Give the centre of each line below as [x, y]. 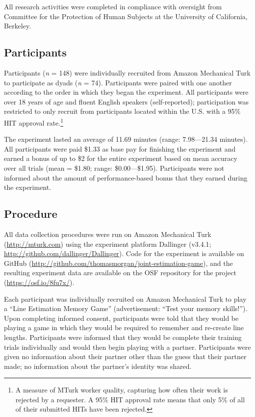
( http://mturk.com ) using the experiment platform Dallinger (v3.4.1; [108, 244]
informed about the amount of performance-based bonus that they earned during [126, 177]
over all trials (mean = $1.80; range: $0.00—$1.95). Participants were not [114, 168]
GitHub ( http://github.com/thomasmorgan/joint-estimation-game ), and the [118, 263]
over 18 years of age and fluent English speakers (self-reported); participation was [127, 101]
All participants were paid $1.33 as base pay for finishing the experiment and [120, 148]
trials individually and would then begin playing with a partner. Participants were [127, 347]
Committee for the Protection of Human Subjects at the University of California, [126, 16]
